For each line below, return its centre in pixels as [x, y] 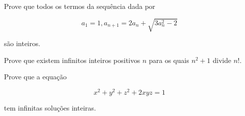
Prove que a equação [35, 77]
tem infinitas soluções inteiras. [50, 108]
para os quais [169, 60]
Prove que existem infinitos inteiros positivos [72, 60]
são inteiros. [22, 43]
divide [222, 60]
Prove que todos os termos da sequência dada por [80, 6]
